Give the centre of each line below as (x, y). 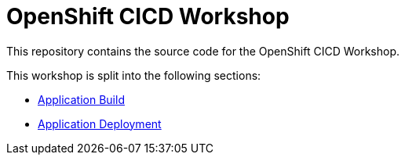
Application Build (81, 99)
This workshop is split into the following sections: (134, 75)
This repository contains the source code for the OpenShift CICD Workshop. (203, 51)
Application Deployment (100, 123)
